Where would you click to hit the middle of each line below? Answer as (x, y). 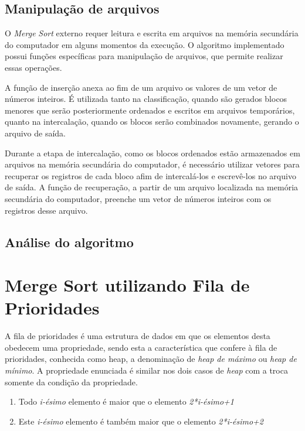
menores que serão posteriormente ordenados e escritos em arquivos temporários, (150, 110)
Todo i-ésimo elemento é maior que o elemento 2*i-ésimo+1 (126, 401)
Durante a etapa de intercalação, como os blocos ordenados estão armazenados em (152, 153)
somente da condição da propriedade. (71, 382)
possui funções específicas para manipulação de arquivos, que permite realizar (144, 56)
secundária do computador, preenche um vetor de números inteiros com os (138, 198)
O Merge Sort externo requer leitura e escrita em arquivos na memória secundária (152, 33)
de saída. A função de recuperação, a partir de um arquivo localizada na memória (152, 187)
